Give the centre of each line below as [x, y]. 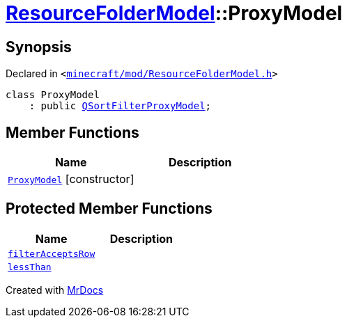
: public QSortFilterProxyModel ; [120, 106]
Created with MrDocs [55, 290]
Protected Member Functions [109, 209]
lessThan [30, 267]
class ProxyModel [53, 95]
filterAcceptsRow [52, 253]
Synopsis [39, 47]
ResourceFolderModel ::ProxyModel [174, 13]
